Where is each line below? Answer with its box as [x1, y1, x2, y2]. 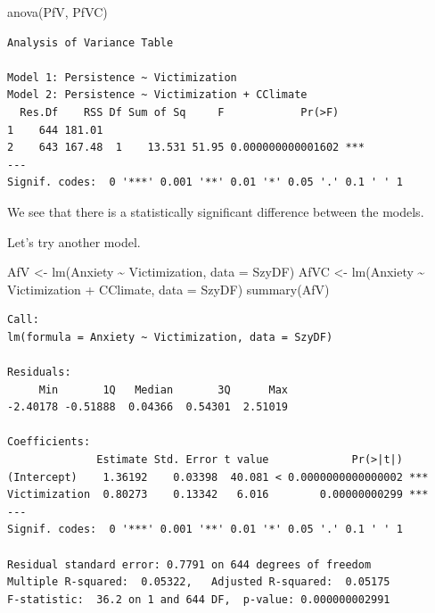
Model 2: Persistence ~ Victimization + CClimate [7, 88, 308, 102]
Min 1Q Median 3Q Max [38, 383, 288, 396]
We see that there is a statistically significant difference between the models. [7, 202, 424, 220]
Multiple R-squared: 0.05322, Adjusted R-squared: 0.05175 [7, 576, 390, 589]
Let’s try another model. [7, 232, 141, 251]
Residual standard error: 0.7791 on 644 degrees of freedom [7, 558, 372, 571]
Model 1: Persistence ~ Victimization [7, 70, 237, 84]
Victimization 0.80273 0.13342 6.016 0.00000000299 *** [7, 488, 429, 501]
